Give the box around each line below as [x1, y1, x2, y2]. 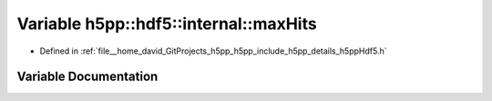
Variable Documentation [16, 69, 159, 85]
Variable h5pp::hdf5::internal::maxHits [16, 14, 318, 34]
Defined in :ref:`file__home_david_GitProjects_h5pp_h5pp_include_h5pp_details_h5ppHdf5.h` [39, 45, 387, 56]
